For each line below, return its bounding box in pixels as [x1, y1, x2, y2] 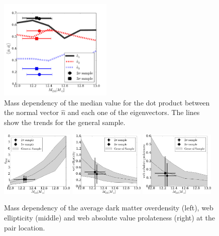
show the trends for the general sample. [4, 117, 126, 127]
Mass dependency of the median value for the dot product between [4, 97, 210, 107]
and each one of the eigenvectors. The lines [67, 107, 200, 117]
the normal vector [4, 107, 59, 117]
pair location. [4, 222, 45, 232]
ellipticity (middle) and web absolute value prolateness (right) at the [4, 212, 215, 222]
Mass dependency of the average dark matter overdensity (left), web [4, 202, 213, 213]
